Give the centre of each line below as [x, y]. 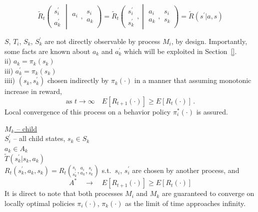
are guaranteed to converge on [208, 193]
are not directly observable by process [102, 41]
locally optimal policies [40, 203]
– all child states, [39, 138]
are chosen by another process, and [186, 170]
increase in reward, [33, 91]
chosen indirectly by [78, 80]
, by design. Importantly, [209, 41]
